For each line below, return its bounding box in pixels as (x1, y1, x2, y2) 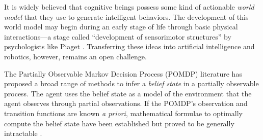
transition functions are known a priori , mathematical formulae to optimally (4, 108, 243, 118)
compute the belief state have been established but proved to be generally (4, 118, 234, 128)
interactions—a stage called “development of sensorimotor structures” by (4, 31, 231, 42)
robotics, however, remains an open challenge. (4, 51, 147, 61)
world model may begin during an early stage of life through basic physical (4, 21, 238, 32)
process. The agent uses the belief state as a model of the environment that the (4, 88, 252, 98)
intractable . (4, 128, 42, 138)
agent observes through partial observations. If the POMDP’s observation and (4, 98, 248, 109)
